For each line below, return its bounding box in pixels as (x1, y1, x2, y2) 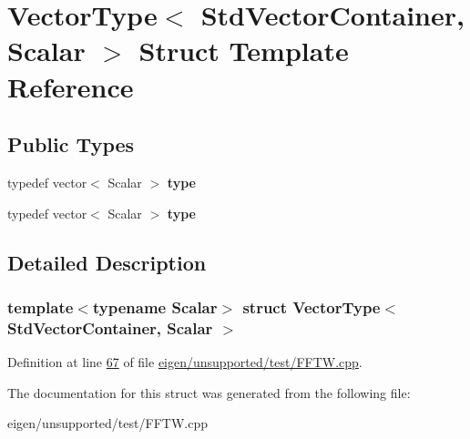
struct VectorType (242, 295, 381, 318)
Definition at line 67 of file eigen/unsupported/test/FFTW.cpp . (7, 352, 363, 372)
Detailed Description (7, 248, 207, 276)
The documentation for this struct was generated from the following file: (7, 383, 411, 402)
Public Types (7, 130, 135, 158)
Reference (7, 67, 134, 105)
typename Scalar (92, 295, 218, 318)
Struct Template (138, 32, 349, 69)
